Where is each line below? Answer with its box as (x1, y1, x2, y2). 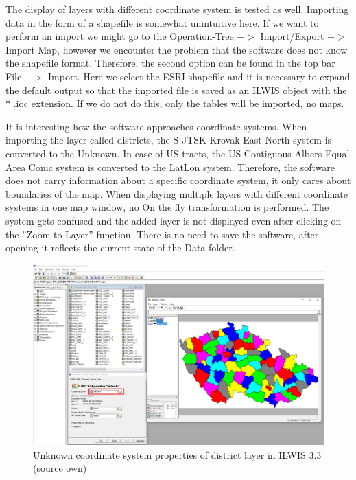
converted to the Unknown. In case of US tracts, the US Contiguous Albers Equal (5, 146, 350, 160)
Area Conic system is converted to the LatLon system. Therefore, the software (5, 159, 335, 174)
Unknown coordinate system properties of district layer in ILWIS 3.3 (33, 447, 322, 461)
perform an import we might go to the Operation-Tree (5, 29, 234, 43)
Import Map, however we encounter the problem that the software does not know (5, 42, 348, 56)
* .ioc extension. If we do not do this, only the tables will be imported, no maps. (5, 96, 344, 111)
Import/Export (260, 29, 324, 43)
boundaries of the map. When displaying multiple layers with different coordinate (5, 186, 348, 201)
